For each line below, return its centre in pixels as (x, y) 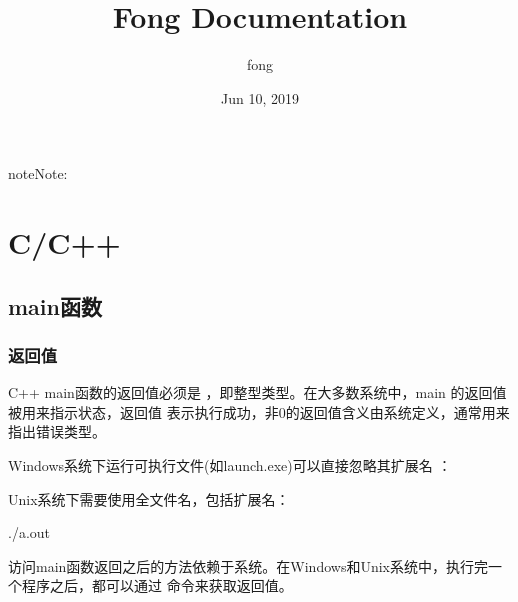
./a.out (29, 532)
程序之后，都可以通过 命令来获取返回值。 (157, 585)
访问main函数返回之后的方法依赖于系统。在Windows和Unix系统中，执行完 (248, 565)
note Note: (38, 173)
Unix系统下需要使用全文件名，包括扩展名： (149, 498)
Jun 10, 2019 (260, 97)
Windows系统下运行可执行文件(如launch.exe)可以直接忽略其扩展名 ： (230, 465)
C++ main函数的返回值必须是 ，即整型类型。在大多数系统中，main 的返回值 (257, 392)
